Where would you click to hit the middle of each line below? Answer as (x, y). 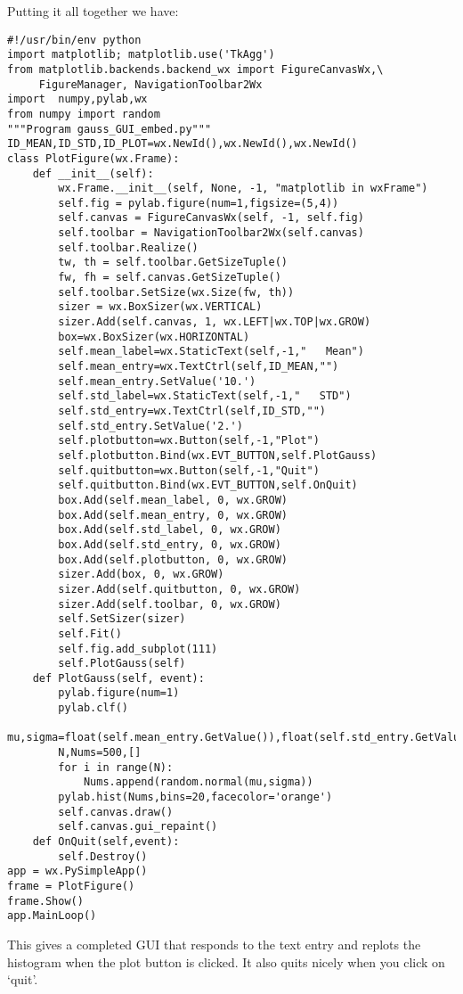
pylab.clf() (93, 708)
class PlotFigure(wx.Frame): (93, 158)
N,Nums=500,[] (100, 753)
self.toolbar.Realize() (128, 247)
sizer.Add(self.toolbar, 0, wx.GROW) (170, 604)
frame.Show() (45, 901)
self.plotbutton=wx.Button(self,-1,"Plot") (189, 441)
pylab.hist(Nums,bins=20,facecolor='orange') (195, 797)
